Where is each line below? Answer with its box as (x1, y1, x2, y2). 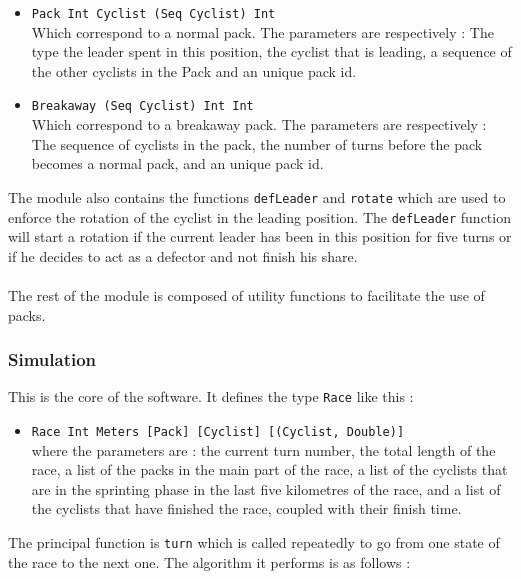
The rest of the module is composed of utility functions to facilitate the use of (8, 284, 485, 305)
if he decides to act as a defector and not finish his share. (8, 245, 358, 266)
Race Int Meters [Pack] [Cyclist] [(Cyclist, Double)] (31, 425, 405, 440)
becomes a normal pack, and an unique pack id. (31, 153, 324, 174)
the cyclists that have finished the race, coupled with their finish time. (31, 498, 462, 519)
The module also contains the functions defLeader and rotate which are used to (8, 186, 506, 207)
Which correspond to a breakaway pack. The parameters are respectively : (31, 114, 487, 135)
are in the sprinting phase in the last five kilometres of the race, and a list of (31, 478, 501, 499)
